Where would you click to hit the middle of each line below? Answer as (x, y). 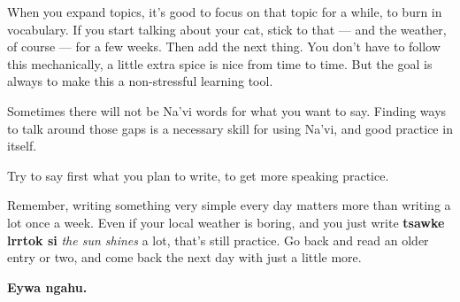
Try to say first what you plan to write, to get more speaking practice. (198, 175)
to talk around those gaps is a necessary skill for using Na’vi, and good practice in (230, 128)
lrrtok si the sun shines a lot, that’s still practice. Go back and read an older (218, 240)
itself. (22, 146)
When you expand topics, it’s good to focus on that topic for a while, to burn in (225, 12)
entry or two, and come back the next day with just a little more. (184, 257)
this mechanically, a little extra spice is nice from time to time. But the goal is (220, 63)
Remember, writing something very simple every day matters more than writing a (229, 205)
